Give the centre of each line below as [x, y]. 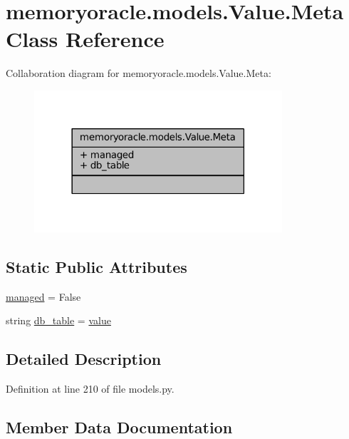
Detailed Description [84, 359]
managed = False [43, 296]
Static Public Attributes [97, 266]
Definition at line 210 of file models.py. [90, 389]
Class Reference [85, 39]
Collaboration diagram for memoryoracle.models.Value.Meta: [139, 73]
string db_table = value [58, 320]
